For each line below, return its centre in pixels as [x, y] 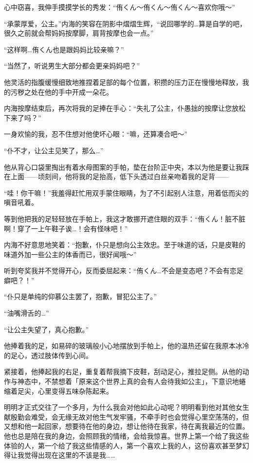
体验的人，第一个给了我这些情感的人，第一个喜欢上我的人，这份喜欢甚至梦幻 [126, 445]
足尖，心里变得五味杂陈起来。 [65, 391]
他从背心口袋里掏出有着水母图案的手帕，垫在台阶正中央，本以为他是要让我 [123, 167]
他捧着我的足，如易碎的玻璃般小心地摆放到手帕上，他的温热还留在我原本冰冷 [126, 346]
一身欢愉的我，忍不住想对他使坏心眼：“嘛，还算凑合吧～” [96, 134]
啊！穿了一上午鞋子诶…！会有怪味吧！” [66, 228]
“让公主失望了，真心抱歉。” [46, 329]
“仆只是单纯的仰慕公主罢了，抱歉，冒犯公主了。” [81, 296]
